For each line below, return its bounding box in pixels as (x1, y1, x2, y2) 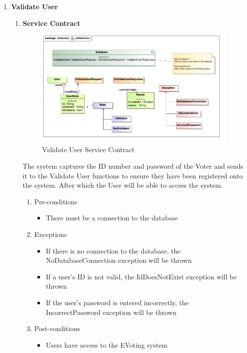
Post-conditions (34, 323, 80, 333)
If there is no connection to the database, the (46, 245, 181, 255)
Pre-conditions (34, 196, 77, 206)
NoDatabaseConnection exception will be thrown (46, 255, 192, 265)
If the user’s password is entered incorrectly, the (46, 297, 189, 307)
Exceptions (34, 229, 67, 239)
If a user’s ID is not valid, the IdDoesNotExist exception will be (46, 271, 237, 281)
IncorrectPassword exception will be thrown (46, 307, 177, 317)
